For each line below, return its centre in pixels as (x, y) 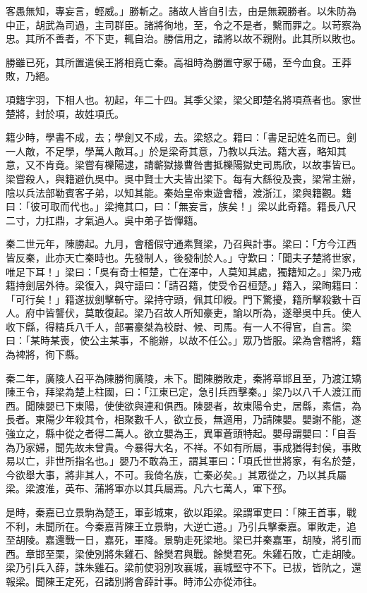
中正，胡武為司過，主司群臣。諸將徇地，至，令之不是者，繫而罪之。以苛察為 (183, 24)
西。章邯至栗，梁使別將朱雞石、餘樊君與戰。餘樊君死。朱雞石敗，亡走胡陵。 (183, 553)
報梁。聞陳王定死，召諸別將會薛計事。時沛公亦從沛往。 (134, 581)
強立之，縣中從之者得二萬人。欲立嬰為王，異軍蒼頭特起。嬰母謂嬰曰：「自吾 (181, 433)
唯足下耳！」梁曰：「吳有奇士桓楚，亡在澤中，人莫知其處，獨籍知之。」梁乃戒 (183, 271)
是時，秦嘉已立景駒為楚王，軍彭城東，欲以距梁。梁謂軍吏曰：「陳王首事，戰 (181, 512)
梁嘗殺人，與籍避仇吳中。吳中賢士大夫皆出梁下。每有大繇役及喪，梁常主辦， (183, 178)
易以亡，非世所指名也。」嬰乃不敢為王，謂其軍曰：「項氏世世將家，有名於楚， (183, 461)
